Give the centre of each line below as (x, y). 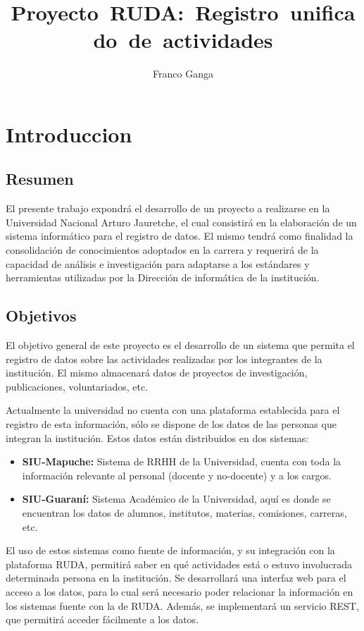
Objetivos (41, 315)
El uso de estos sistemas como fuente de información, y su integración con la (170, 550)
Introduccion (69, 134)
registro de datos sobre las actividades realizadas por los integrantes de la (164, 359)
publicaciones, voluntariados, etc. (77, 386)
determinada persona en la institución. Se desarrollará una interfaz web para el (176, 578)
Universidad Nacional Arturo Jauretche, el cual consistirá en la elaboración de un (181, 222)
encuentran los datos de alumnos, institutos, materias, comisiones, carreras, (184, 513)
